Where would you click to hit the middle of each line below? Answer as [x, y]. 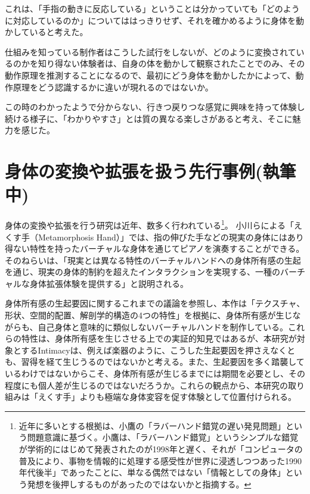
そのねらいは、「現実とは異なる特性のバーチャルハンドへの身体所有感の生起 [153, 260]
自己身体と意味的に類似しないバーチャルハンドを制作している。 [163, 326]
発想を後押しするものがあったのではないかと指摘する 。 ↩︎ [139, 484]
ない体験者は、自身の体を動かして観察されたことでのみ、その [184, 63]
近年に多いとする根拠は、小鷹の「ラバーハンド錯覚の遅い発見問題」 [152, 425]
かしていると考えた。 [46, 32]
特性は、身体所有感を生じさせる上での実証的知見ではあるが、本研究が [159, 338]
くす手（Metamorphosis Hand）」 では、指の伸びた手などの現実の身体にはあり [154, 237]
